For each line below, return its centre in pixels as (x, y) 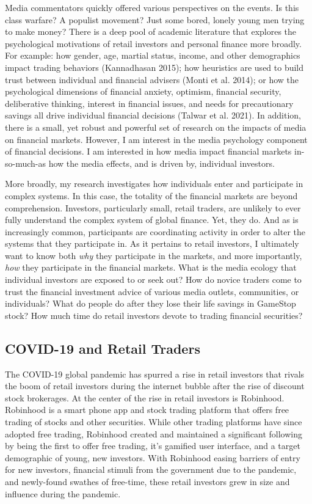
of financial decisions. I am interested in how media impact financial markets (148, 151)
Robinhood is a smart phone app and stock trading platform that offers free (147, 410)
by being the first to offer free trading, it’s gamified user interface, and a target (153, 446)
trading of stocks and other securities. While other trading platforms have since (154, 422)
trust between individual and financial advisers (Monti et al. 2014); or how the (152, 79)
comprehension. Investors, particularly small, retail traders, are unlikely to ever (153, 207)
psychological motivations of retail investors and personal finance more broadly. (153, 43)
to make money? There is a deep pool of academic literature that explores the (151, 31)
